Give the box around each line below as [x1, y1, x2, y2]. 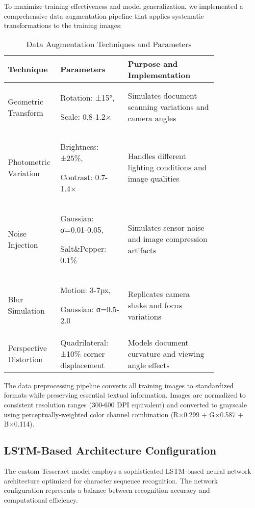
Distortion [8, 353, 43, 365]
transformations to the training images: [4, 20, 122, 30]
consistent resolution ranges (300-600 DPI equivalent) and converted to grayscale [4, 399, 247, 409]
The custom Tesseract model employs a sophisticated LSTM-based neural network [4, 465, 252, 476]
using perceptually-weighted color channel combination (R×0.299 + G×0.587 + [4, 409, 244, 419]
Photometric [8, 156, 51, 167]
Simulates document [127, 90, 197, 102]
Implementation [127, 69, 191, 80]
